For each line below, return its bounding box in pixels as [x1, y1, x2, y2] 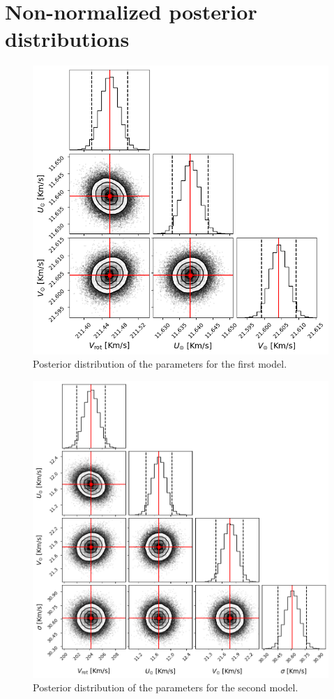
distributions [5, 24, 130, 53]
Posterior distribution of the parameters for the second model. [33, 680, 298, 695]
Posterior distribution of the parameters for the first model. [33, 356, 287, 371]
